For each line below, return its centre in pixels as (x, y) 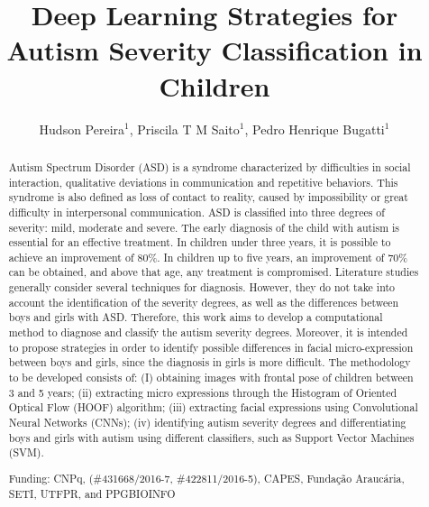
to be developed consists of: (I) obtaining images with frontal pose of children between (211, 378)
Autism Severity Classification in (214, 50)
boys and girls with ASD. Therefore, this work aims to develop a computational (196, 317)
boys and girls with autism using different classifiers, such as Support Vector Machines (211, 437)
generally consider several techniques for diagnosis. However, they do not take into (202, 287)
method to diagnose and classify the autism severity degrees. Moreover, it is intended (208, 332)
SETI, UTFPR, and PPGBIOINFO (92, 493)
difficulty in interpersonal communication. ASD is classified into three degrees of (196, 212)
